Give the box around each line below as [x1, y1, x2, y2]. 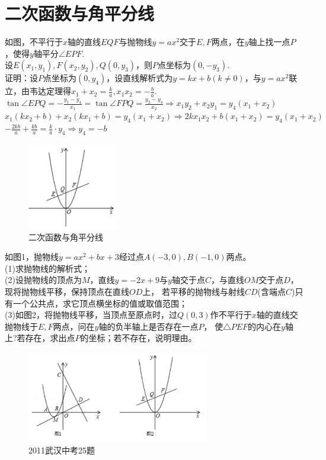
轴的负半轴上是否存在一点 [98, 320, 199, 332]
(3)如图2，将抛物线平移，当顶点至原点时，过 [5, 308, 177, 321]
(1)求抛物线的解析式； [5, 262, 90, 274]
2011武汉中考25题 [28, 444, 95, 456]
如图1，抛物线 [5, 250, 59, 263]
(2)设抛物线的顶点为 [5, 274, 82, 286]
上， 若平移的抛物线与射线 [142, 285, 245, 297]
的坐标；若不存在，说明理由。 [80, 332, 197, 344]
